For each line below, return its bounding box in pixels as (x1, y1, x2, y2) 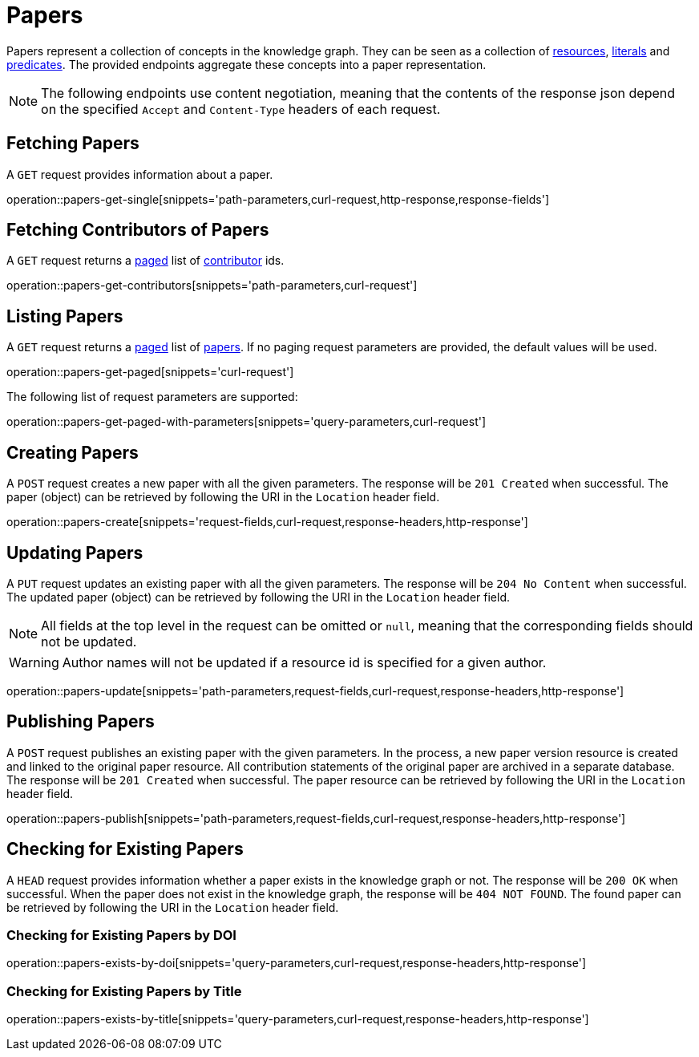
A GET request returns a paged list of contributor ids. (6, 253, 285, 268)
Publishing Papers (6, 711, 155, 732)
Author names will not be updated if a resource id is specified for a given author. (62, 654, 547, 670)
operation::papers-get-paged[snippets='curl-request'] (6, 365, 294, 379)
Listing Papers (6, 306, 123, 326)
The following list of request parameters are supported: (6, 390, 298, 404)
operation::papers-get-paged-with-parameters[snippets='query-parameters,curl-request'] (6, 415, 487, 429)
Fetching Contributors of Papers (6, 220, 269, 241)
